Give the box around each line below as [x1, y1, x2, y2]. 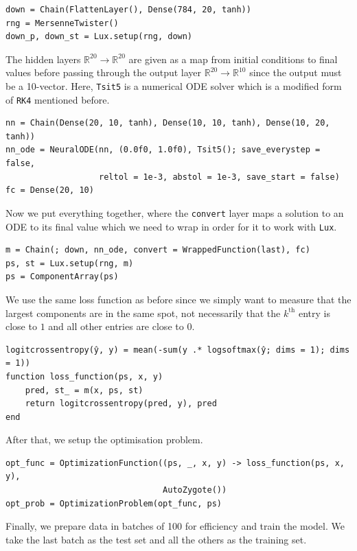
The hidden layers [5, 51, 81, 66]
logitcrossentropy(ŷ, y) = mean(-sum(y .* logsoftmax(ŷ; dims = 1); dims [5, 344, 350, 355]
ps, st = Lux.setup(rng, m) [5, 258, 134, 268]
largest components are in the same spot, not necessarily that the [5, 305, 281, 320]
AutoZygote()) [163, 485, 227, 495]
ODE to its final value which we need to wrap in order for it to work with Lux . [5, 219, 337, 233]
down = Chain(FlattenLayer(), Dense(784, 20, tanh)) [5, 5, 251, 14]
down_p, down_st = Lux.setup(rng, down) [5, 32, 193, 42]
